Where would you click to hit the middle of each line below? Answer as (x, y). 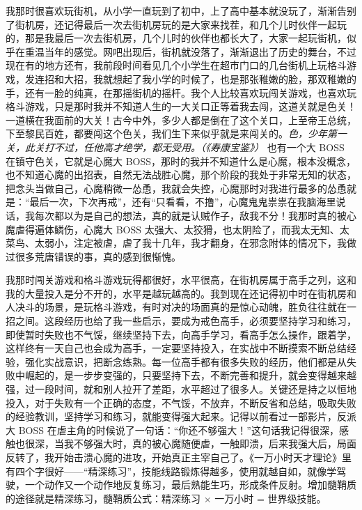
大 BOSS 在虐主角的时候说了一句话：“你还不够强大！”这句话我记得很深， (172, 430)
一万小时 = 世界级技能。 (270, 498)
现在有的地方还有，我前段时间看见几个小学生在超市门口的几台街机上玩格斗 (176, 65)
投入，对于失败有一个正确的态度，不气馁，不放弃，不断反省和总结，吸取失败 (181, 402)
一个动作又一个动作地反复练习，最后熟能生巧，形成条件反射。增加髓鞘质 (190, 485)
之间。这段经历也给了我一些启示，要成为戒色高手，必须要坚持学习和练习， (186, 321)
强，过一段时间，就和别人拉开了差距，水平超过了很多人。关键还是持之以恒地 (181, 389)
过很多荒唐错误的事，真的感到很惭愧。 (93, 256)
